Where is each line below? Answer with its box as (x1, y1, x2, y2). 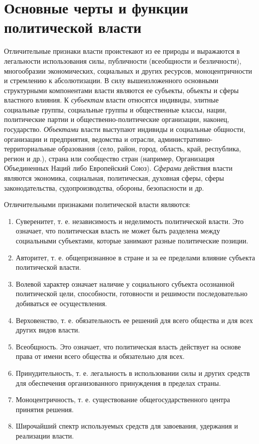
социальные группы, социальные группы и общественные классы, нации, (4, 104, 227, 114)
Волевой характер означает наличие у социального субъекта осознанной (15, 278, 235, 289)
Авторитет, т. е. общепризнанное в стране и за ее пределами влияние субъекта (15, 252, 255, 262)
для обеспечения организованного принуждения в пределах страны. (15, 377, 221, 388)
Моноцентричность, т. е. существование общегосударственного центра (15, 394, 230, 405)
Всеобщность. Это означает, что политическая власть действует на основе (15, 341, 241, 351)
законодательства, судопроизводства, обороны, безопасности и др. (4, 182, 204, 193)
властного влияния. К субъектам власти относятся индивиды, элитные (4, 95, 219, 105)
